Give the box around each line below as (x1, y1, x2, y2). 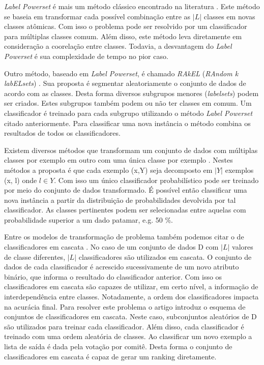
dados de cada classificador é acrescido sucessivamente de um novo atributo (4, 261, 239, 272)
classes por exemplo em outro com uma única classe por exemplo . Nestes (4, 155, 233, 165)
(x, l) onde (4, 174, 37, 185)
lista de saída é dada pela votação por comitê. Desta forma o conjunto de (4, 341, 232, 351)
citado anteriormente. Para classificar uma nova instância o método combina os (4, 117, 251, 128)
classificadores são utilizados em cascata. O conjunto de (78, 251, 252, 262)
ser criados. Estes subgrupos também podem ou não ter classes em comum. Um (4, 98, 252, 108)
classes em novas (203, 11, 255, 21)
